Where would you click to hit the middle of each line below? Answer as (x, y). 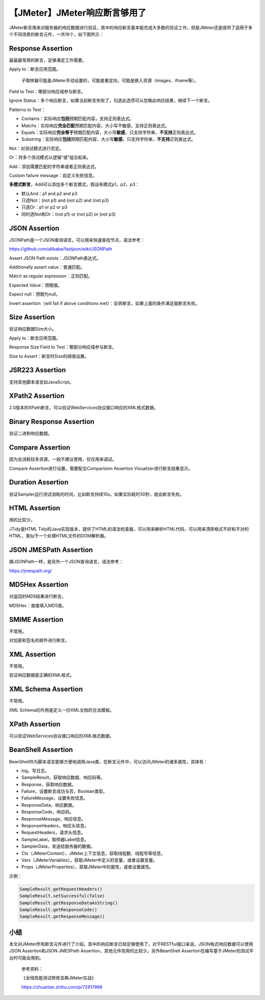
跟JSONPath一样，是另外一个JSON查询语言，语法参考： (66, 562)
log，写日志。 (35, 770)
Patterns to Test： (27, 109)
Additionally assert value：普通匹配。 (47, 267)
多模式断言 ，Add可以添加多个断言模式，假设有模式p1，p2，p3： (74, 184)
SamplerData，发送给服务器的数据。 (58, 847)
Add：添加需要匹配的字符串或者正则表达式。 (54, 166)
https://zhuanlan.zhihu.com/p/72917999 (62, 987)
